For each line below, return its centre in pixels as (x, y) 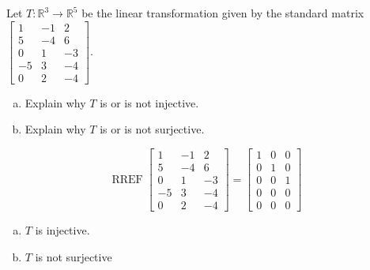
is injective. (62, 230)
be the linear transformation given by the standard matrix (223, 13)
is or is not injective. (149, 102)
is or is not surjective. (152, 129)
